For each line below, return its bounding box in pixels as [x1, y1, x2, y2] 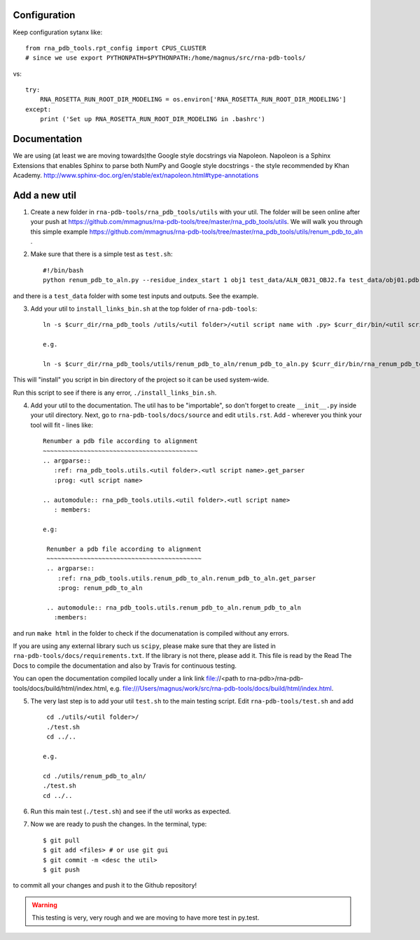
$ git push [43, 865, 80, 874]
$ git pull [43, 836, 80, 844]
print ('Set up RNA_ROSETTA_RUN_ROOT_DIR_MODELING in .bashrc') [39, 115, 265, 123]
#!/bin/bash [43, 266, 84, 274]
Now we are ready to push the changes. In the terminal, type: [30, 820, 207, 829]
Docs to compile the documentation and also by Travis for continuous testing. [13, 661, 237, 670]
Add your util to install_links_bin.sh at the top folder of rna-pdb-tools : [30, 304, 258, 313]
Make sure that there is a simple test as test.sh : [30, 250, 173, 258]
